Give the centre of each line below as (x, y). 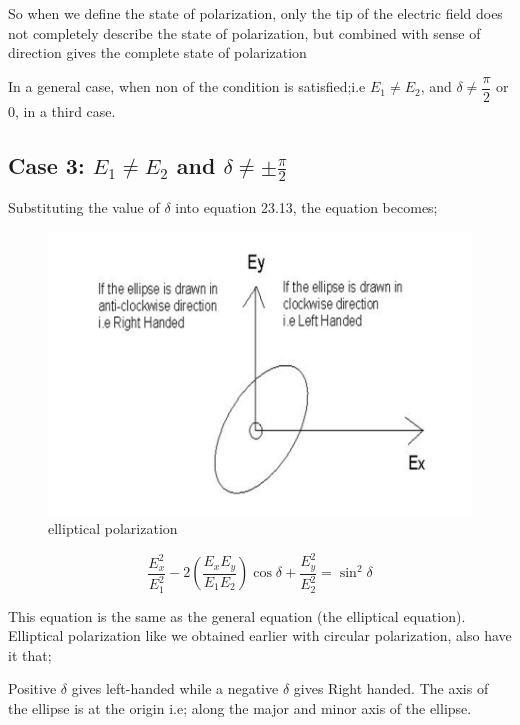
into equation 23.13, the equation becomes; (306, 207)
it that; (30, 654)
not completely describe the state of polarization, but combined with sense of (244, 32)
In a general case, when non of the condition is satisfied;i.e (187, 86)
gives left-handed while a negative (175, 688)
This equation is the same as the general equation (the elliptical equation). (237, 615)
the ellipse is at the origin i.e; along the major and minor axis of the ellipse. (240, 708)
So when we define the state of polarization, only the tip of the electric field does (255, 13)
